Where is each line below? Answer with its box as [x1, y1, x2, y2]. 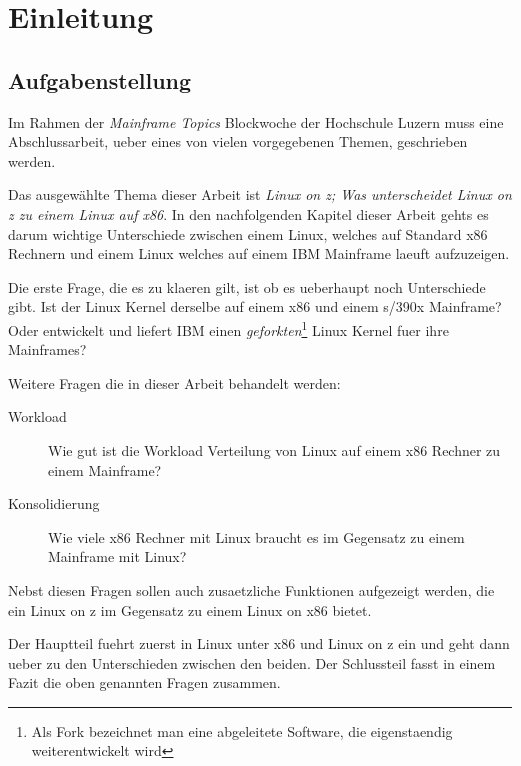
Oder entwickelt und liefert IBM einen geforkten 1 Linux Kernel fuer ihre [8, 316, 449, 340]
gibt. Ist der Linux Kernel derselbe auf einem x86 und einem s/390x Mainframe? [8, 296, 502, 317]
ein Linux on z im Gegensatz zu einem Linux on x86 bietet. [8, 599, 372, 620]
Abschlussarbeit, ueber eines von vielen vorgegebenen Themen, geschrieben [8, 131, 468, 152]
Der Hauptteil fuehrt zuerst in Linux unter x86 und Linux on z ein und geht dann [8, 633, 510, 654]
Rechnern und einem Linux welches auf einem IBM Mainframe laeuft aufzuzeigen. [8, 243, 510, 264]
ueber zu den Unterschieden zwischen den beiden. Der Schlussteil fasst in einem [8, 652, 496, 673]
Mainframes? [8, 339, 87, 360]
